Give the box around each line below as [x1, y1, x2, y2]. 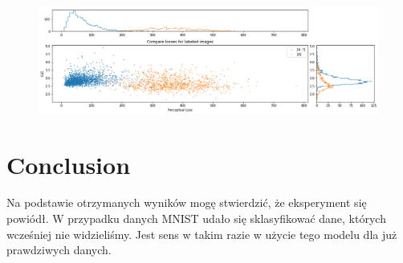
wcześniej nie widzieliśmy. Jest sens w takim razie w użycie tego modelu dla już [6, 225, 397, 242]
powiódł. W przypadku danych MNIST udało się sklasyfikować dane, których [6, 210, 386, 227]
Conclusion [6, 148, 131, 180]
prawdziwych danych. [6, 241, 112, 258]
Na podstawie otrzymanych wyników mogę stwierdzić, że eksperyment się [6, 194, 367, 211]
